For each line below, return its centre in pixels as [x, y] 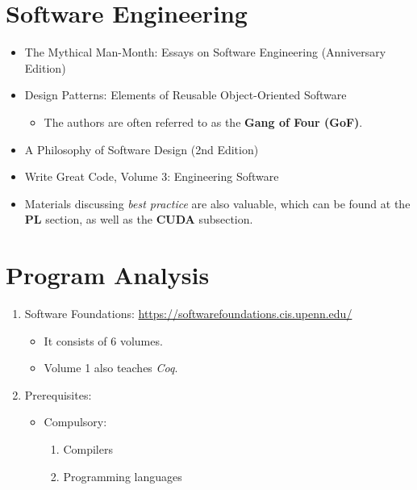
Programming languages [123, 476]
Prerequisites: [58, 394]
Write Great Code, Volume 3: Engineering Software [152, 176]
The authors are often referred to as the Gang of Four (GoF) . [203, 121]
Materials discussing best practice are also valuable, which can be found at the [217, 203]
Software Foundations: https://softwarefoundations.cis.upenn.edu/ [188, 313]
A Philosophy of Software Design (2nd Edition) [142, 149]
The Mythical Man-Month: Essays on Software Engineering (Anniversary [205, 52]
